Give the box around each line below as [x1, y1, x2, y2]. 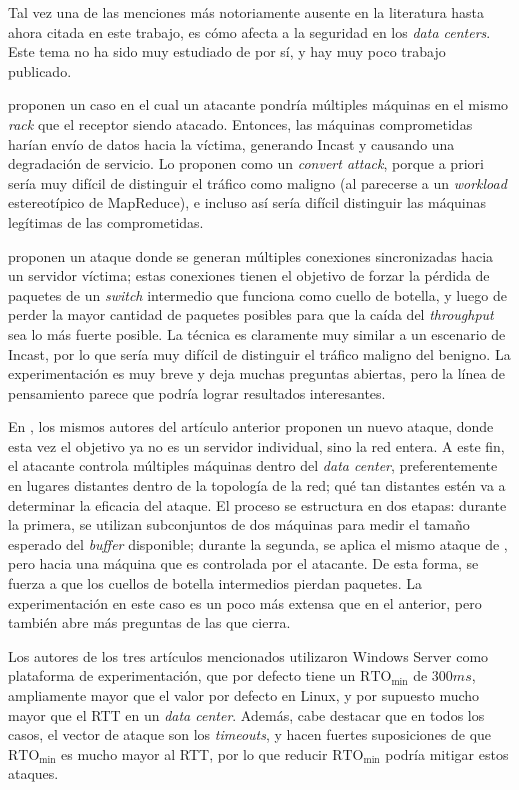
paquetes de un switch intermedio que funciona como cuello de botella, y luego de [8, 284, 507, 305]
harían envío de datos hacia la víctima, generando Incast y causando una [8, 133, 455, 154]
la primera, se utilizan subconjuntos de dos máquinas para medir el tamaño [8, 514, 470, 535]
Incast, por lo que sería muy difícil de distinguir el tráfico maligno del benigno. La [8, 343, 511, 364]
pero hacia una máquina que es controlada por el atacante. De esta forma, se [8, 553, 479, 574]
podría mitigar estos [385, 743, 509, 764]
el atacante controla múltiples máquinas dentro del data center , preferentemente [8, 455, 498, 476]
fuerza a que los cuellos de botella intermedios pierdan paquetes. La [8, 573, 422, 594]
